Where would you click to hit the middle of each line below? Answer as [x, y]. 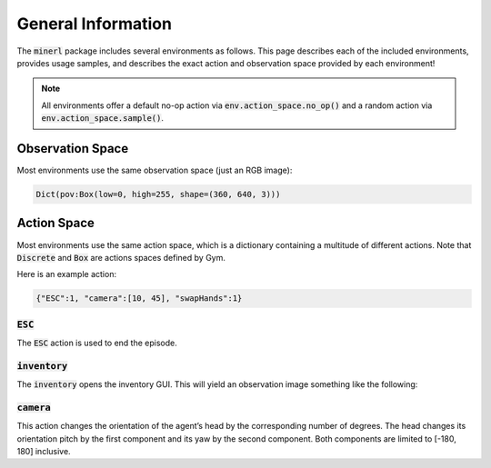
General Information [95, 24]
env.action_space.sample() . [102, 118]
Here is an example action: [67, 274]
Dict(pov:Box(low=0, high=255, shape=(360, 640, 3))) [158, 194]
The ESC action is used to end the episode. [97, 343]
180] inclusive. [44, 452]
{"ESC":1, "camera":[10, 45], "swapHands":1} [139, 299]
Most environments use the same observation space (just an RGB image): [155, 170]
